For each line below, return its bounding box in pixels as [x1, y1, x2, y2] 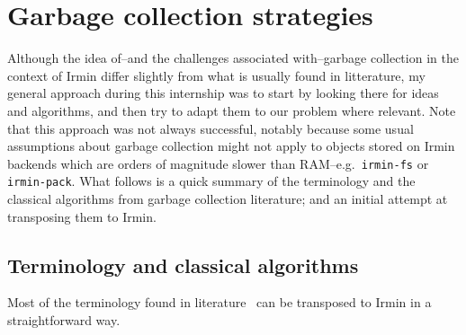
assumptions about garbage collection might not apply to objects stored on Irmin [7, 137, 455, 155]
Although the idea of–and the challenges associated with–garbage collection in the [7, 48, 459, 67]
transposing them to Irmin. [7, 207, 157, 225]
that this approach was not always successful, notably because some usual [7, 119, 414, 137]
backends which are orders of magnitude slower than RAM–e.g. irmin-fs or [7, 154, 429, 172]
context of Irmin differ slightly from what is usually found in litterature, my [7, 66, 426, 84]
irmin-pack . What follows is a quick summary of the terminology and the [7, 172, 416, 190]
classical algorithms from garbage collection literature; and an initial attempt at [7, 190, 448, 207]
